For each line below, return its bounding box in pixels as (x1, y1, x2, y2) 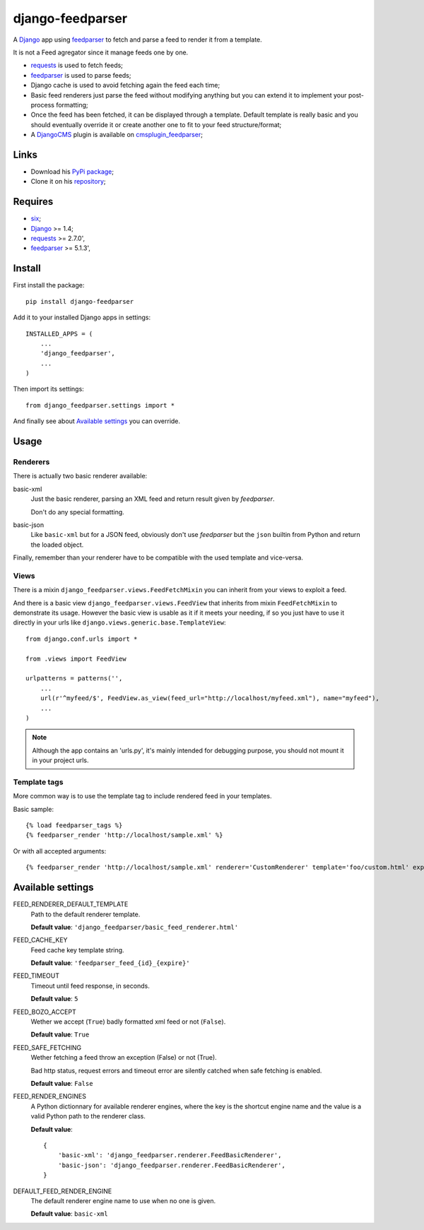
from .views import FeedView (25, 654, 126, 663)
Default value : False (30, 1080, 93, 1087)
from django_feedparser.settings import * (25, 401, 175, 409)
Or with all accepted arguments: (13, 846, 107, 855)
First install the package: (13, 281, 85, 290)
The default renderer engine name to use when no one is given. (30, 1196, 216, 1205)
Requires (13, 196, 54, 208)
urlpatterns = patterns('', (25, 675, 123, 682)
